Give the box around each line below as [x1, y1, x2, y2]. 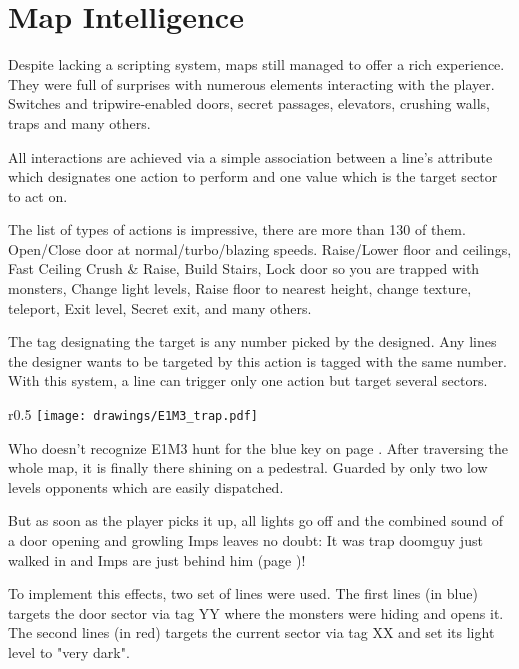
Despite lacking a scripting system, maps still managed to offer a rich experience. [8, 54, 505, 75]
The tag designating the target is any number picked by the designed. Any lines [8, 331, 497, 352]
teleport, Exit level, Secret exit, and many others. [8, 297, 312, 318]
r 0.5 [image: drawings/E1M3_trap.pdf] [8, 404, 258, 425]
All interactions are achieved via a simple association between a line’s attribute [8, 146, 493, 167]
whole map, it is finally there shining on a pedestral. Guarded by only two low [8, 457, 488, 478]
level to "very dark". [8, 642, 130, 663]
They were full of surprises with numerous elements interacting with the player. [8, 73, 495, 94]
